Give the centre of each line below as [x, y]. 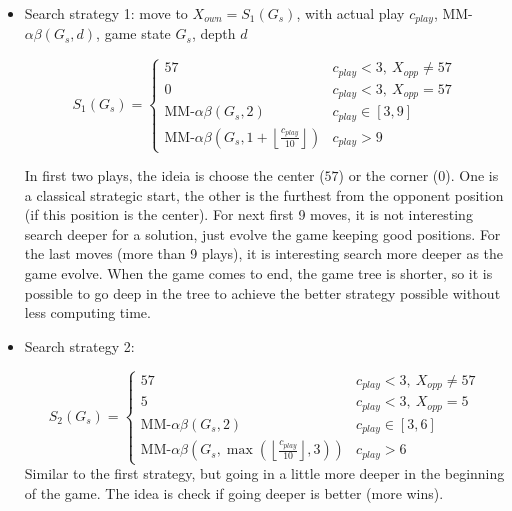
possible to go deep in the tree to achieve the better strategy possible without [262, 292]
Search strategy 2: [79, 345]
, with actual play [350, 13]
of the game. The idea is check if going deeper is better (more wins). [234, 492]
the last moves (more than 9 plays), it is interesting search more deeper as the [264, 253]
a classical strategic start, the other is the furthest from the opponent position [264, 194]
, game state [133, 33]
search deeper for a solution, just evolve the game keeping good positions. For [262, 233]
